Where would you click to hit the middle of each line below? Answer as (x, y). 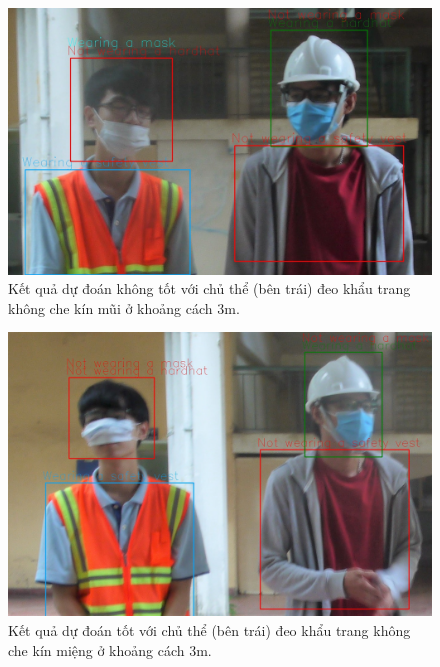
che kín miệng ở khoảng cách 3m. (110, 649)
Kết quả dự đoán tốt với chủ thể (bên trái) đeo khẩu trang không (209, 630)
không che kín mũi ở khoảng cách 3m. (124, 307)
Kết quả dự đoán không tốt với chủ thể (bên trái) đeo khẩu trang (209, 288)
